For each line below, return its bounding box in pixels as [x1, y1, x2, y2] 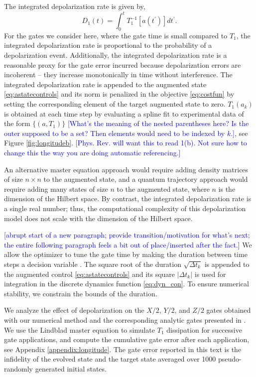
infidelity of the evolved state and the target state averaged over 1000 [4, 354, 216, 364]
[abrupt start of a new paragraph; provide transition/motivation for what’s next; [4, 230, 250, 240]
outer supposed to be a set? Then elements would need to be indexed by [4, 127, 225, 138]
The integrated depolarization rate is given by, [4, 1, 145, 11]
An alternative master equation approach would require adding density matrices [4, 164, 249, 174]
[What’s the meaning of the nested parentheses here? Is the [67, 118, 249, 128]
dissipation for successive [166, 324, 242, 335]
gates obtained [206, 305, 251, 315]
